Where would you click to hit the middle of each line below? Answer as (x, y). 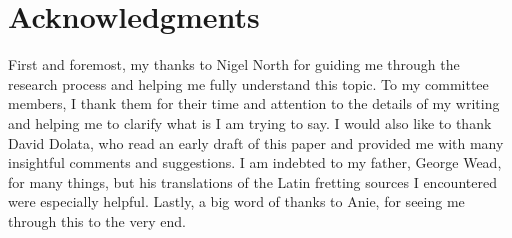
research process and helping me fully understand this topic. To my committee (248, 83)
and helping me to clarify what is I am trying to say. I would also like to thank (250, 122)
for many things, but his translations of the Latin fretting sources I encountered (252, 181)
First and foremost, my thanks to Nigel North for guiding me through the (234, 64)
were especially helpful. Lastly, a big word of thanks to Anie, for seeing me (236, 201)
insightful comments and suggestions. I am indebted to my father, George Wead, (255, 162)
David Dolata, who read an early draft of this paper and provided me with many (256, 142)
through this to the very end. (97, 220)
